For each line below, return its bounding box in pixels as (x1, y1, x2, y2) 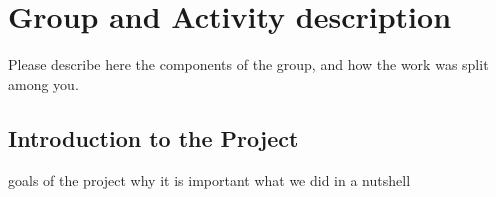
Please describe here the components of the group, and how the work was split (8, 54, 489, 75)
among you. (8, 73, 79, 94)
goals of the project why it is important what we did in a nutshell (8, 169, 411, 190)
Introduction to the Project (8, 122, 299, 153)
